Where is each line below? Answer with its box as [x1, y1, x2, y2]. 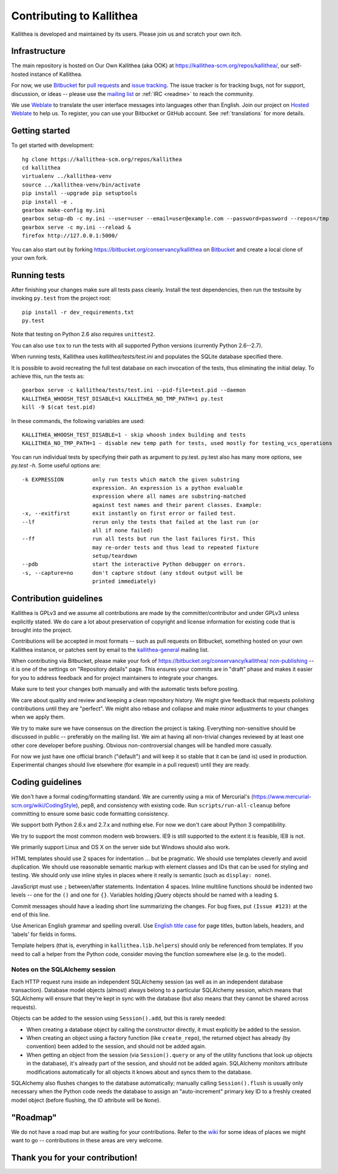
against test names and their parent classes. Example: [92, 501, 262, 508]
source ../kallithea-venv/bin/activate [22, 181, 141, 188]
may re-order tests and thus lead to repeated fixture [92, 544, 259, 551]
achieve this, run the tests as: [11, 373, 85, 380]
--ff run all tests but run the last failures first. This [22, 535, 256, 543]
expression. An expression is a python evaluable [92, 484, 243, 491]
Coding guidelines [11, 777, 82, 787]
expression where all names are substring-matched [92, 493, 246, 500]
